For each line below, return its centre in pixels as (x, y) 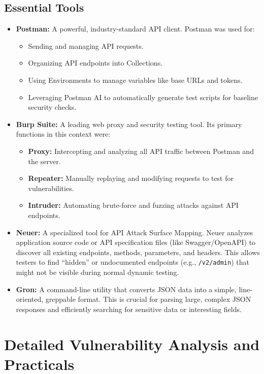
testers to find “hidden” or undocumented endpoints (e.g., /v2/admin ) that (133, 262)
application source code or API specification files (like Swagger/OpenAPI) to (136, 242)
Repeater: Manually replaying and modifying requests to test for (131, 178)
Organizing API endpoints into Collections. (95, 63)
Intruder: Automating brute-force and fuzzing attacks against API (133, 205)
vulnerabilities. (51, 188)
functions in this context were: (63, 134)
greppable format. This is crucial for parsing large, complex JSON (148, 299)
